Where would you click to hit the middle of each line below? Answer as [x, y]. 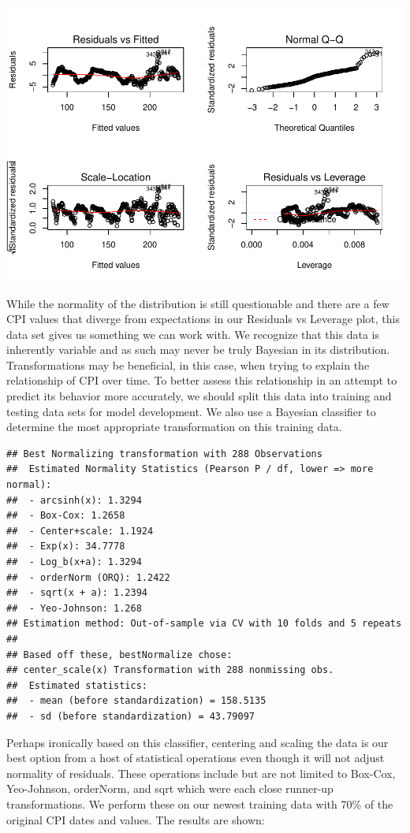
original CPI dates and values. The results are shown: [136, 819]
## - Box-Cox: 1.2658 [66, 516]
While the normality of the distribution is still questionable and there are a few [198, 303]
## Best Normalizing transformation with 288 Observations [164, 454]
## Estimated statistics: [77, 685]
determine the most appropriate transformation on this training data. [174, 427]
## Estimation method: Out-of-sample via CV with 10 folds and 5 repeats [204, 624]
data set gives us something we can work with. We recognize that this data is [193, 334]
